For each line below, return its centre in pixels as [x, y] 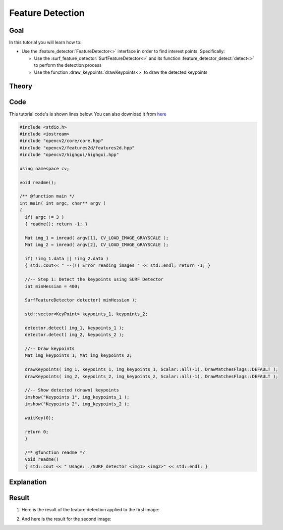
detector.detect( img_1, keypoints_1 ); [75, 328]
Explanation [28, 482]
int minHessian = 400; [53, 286]
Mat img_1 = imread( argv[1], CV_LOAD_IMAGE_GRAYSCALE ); [97, 238]
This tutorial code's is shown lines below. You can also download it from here [88, 114]
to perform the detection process [68, 65]
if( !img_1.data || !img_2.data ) [67, 258]
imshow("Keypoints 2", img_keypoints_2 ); [77, 404]
